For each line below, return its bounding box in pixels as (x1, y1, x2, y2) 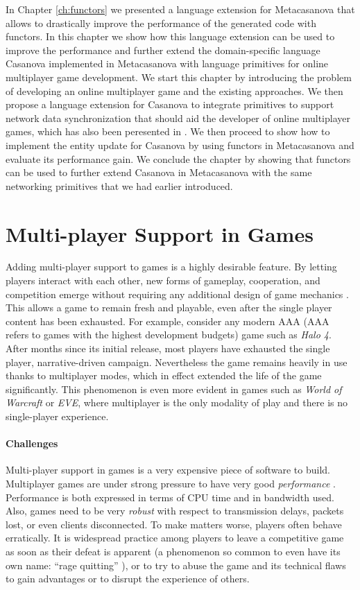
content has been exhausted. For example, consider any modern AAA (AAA (6, 313, 329, 328)
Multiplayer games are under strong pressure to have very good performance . (6, 476, 336, 490)
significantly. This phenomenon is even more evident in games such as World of (6, 381, 342, 396)
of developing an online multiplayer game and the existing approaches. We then (6, 83, 343, 98)
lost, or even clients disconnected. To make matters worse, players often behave (6, 517, 342, 531)
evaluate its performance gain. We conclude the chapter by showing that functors (6, 151, 351, 166)
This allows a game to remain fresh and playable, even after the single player (6, 300, 332, 315)
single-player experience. (6, 408, 109, 423)
